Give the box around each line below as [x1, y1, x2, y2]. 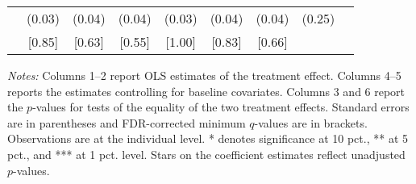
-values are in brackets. [254, 114, 368, 131]
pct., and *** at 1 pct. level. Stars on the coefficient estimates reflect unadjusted [7, 145, 406, 162]
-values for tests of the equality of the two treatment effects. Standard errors [32, 98, 410, 115]
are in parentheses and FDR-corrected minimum [7, 114, 246, 131]
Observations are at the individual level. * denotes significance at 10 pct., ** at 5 [7, 130, 408, 147]
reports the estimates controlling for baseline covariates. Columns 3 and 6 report [7, 82, 406, 99]
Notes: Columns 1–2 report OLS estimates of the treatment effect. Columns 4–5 [7, 67, 401, 83]
